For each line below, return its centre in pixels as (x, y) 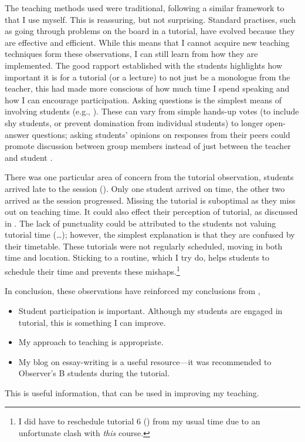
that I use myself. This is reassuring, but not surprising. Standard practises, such (150, 19)
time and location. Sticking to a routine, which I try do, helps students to (137, 257)
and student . (29, 157)
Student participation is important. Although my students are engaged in (150, 310)
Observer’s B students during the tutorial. (94, 373)
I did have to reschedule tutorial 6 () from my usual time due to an (139, 421)
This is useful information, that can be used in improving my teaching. (132, 392)
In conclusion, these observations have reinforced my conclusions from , (133, 291)
